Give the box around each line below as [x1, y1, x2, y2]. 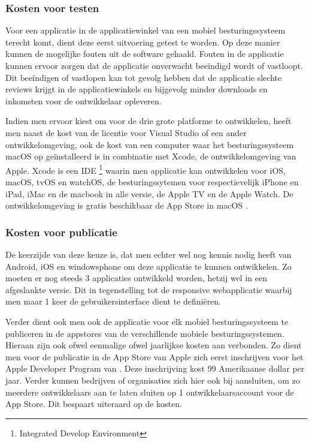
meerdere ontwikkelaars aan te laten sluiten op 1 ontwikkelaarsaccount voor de [5, 385, 294, 398]
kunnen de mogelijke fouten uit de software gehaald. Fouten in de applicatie [5, 47, 284, 60]
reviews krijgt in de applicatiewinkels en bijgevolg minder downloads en [5, 83, 268, 95]
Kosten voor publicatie [5, 224, 117, 239]
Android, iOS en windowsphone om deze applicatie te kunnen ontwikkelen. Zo [5, 260, 292, 272]
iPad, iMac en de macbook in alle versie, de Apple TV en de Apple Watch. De [5, 187, 293, 200]
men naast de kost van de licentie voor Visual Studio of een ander [5, 126, 247, 138]
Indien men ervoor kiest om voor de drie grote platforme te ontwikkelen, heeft [5, 114, 292, 127]
